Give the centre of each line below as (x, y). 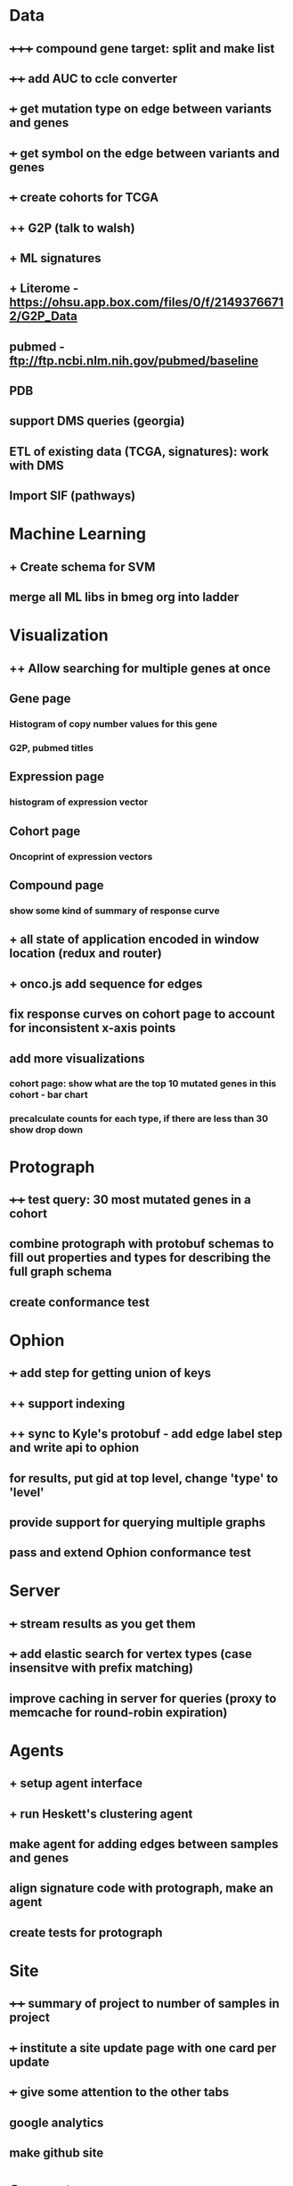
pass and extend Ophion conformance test (130, 1553)
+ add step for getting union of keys (110, 1373)
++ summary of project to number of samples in (145, 2004)
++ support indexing (67, 1403)
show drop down (46, 1130)
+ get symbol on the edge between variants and (145, 153)
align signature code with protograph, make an (142, 1889)
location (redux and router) (85, 954)
